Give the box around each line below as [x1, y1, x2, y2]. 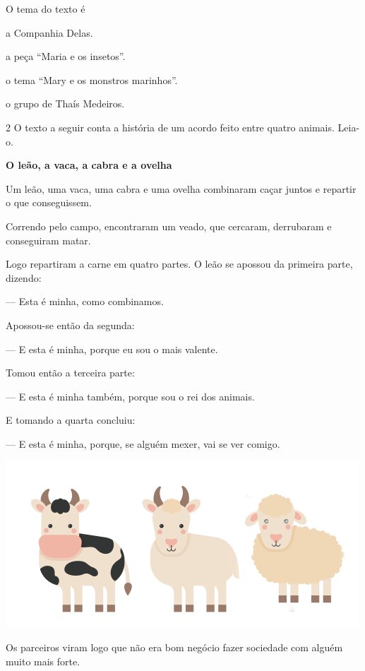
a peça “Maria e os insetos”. [6, 49, 126, 64]
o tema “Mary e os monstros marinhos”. [6, 72, 178, 87]
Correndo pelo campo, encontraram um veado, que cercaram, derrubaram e [6, 218, 332, 233]
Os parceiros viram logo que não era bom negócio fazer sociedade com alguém [6, 640, 343, 655]
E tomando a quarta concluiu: [6, 412, 136, 427]
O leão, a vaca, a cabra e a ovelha [6, 158, 172, 172]
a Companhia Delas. [6, 25, 93, 40]
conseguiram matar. [6, 232, 91, 247]
